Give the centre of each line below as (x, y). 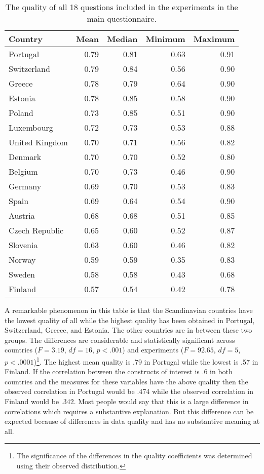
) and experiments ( (153, 350)
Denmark (25, 157)
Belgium (23, 171)
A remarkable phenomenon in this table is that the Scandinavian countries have (129, 310)
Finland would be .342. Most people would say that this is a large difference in (127, 401)
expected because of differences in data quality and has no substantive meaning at (132, 421)
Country (26, 39)
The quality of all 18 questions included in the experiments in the (122, 7)
